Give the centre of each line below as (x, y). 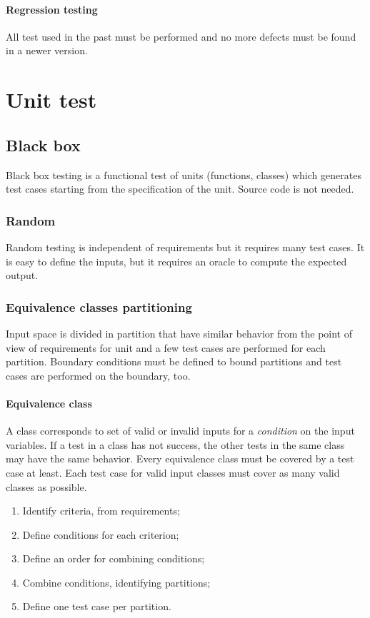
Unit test (51, 100)
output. (22, 275)
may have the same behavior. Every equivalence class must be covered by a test (180, 459)
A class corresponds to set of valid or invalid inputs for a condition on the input (180, 431)
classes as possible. (46, 486)
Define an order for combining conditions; (114, 558)
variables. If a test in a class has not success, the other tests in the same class (175, 444)
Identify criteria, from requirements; (101, 511)
